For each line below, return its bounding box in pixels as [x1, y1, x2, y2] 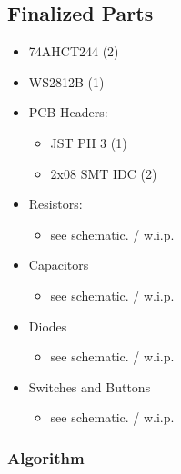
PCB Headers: [28, 103, 108, 122]
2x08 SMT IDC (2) [50, 163, 157, 183]
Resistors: [28, 194, 83, 213]
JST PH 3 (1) [50, 133, 127, 152]
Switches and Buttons [28, 377, 151, 396]
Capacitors [28, 255, 89, 274]
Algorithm [7, 446, 85, 469]
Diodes [28, 316, 67, 335]
